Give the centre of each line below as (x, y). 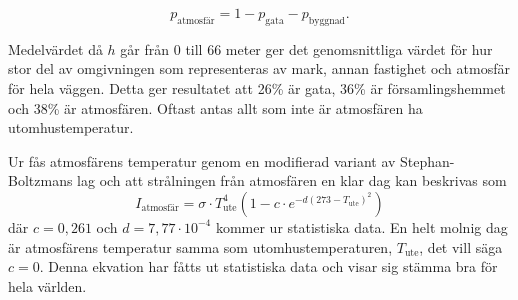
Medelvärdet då (55, 48)
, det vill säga (461, 246)
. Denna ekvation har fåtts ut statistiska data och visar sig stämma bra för (268, 266)
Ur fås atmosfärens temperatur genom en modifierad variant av (202, 160)
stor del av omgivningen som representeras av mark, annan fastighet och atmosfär (259, 68)
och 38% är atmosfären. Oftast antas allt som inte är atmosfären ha (215, 107)
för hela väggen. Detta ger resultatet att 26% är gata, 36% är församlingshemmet (257, 87)
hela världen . (47, 285)
